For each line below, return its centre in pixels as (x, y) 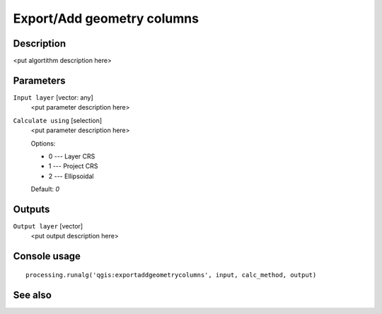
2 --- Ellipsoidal (71, 176)
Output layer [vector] (48, 226)
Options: (43, 143)
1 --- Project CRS (73, 166)
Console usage (47, 256)
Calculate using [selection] (58, 120)
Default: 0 (45, 189)
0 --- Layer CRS (72, 156)
